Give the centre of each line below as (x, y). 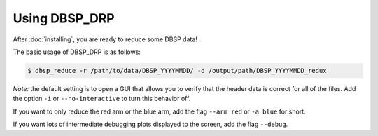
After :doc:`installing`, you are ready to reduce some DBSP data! (105, 39)
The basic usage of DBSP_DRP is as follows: (77, 52)
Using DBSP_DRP (64, 18)
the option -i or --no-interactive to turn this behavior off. (102, 99)
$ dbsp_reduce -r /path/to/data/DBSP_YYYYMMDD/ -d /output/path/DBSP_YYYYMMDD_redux (177, 70)
